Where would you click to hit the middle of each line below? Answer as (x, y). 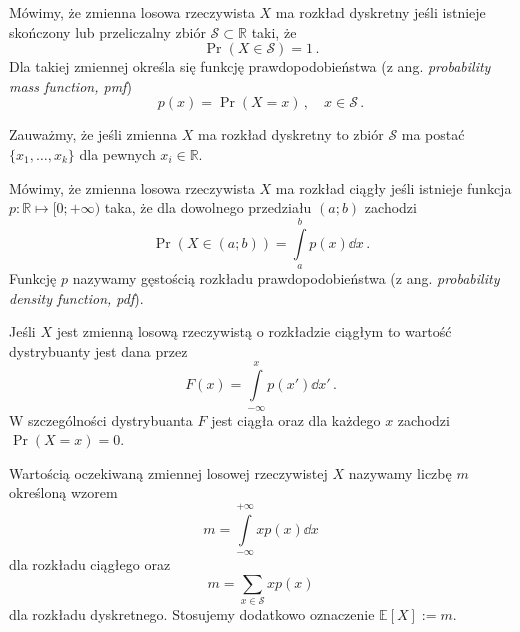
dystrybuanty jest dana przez (98, 350)
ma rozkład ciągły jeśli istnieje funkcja (393, 187)
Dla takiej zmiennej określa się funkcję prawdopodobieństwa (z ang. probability (250, 66)
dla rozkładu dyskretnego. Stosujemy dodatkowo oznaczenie (192, 613)
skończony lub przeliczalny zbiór (107, 31)
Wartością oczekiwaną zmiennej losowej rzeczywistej (168, 472)
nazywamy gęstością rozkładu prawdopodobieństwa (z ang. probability (286, 277)
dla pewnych (117, 153)
